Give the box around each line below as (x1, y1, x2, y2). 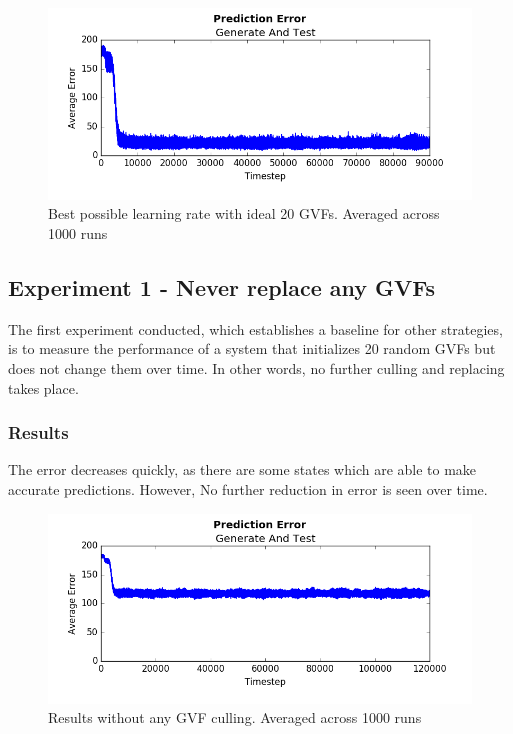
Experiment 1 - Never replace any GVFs (8, 272, 436, 303)
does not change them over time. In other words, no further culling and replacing (8, 358, 505, 379)
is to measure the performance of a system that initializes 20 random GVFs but (8, 338, 496, 359)
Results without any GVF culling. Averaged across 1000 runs (48, 707, 422, 728)
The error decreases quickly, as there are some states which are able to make (8, 459, 477, 480)
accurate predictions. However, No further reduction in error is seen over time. (8, 479, 488, 500)
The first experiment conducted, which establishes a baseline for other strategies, (8, 318, 503, 339)
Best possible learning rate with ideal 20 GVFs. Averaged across (48, 203, 440, 224)
